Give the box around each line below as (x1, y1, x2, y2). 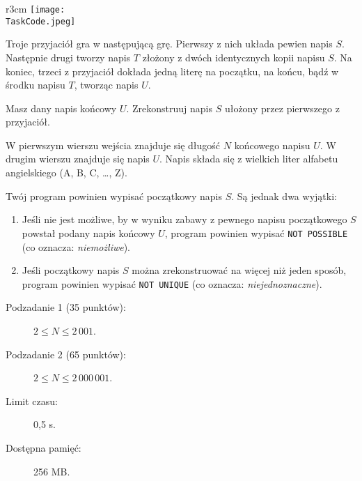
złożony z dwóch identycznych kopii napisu (142, 49, 325, 64)
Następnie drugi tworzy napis (6, 49, 131, 64)
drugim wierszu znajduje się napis (6, 151, 150, 166)
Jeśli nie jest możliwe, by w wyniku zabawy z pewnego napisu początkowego (22, 212, 347, 227)
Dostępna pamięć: (6, 440, 81, 455)
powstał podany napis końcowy (22, 225, 155, 240)
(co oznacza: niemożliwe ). (22, 239, 131, 254)
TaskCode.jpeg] (6, 16, 76, 26)
